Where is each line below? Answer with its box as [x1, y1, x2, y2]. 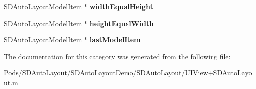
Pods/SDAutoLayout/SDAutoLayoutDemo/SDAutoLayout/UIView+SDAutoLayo [4, 67, 252, 78]
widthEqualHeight [89, 1, 153, 11]
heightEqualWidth [89, 18, 154, 28]
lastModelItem [89, 34, 141, 45]
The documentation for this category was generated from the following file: [4, 51, 231, 61]
